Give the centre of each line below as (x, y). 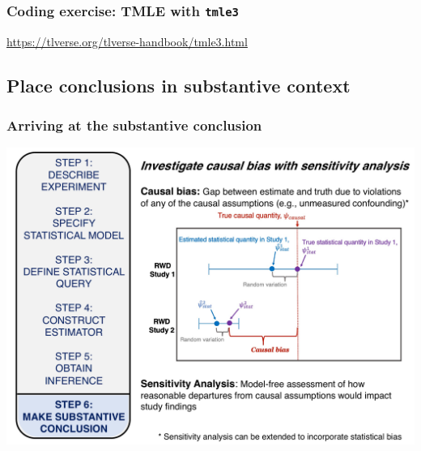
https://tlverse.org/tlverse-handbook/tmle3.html (127, 41)
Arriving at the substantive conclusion (134, 125)
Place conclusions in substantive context (179, 85)
